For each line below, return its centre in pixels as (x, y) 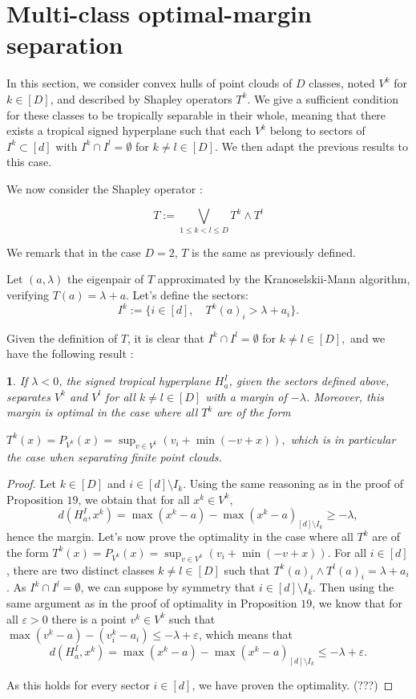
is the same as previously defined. (274, 252)
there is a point (89, 618)
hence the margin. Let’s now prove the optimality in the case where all (180, 536)
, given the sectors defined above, (309, 381)
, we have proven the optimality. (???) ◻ (293, 685)
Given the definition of (62, 337)
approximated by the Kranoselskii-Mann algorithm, (284, 279)
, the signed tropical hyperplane (135, 381)
